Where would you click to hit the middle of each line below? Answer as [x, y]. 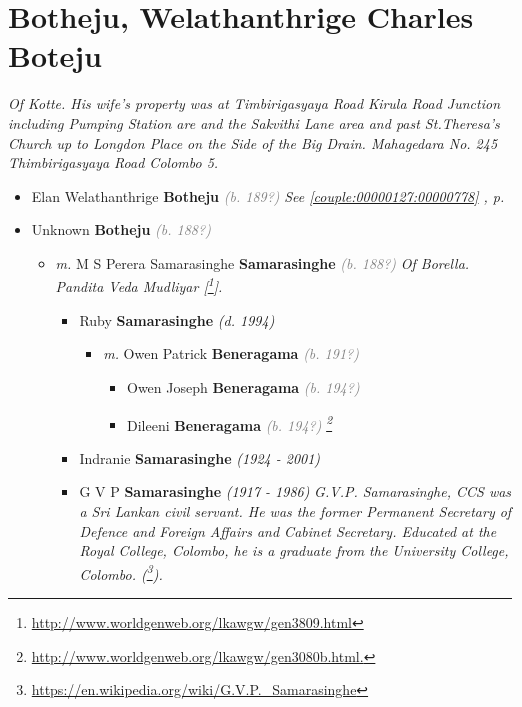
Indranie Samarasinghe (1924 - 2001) [200, 457]
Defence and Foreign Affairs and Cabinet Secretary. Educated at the [288, 530]
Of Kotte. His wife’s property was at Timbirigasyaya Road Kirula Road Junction [254, 103]
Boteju [55, 55]
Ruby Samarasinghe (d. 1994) [177, 319]
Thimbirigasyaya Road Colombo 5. [113, 162]
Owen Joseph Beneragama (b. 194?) [243, 386]
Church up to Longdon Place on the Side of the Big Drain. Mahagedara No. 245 [253, 142]
